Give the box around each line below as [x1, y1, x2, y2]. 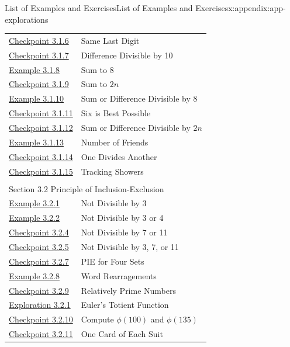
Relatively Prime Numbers [81, 284, 177, 296]
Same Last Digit [81, 34, 140, 46]
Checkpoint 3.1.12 [9, 122, 73, 133]
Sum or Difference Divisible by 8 [81, 92, 198, 105]
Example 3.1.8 [9, 63, 60, 75]
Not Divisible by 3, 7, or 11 [81, 241, 179, 252]
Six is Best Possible [81, 107, 151, 119]
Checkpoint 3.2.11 [9, 328, 73, 340]
